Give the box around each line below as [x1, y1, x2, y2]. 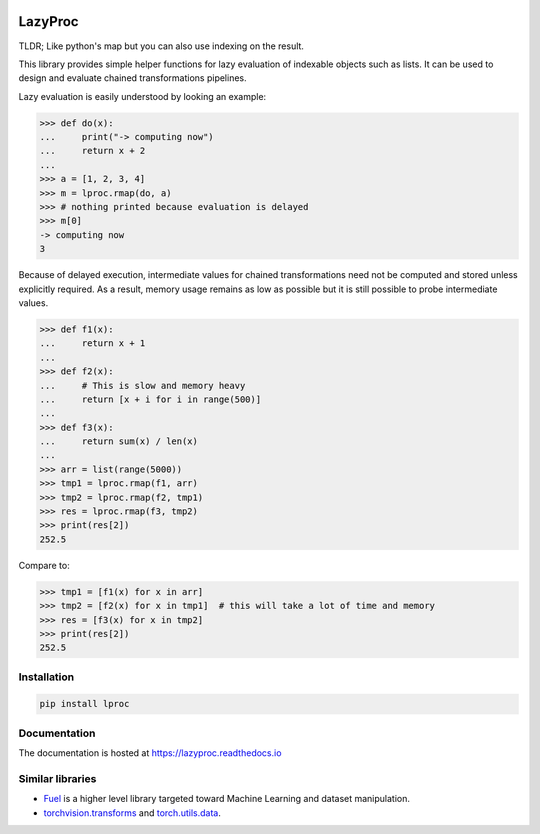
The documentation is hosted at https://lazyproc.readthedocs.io [18, 747, 282, 759]
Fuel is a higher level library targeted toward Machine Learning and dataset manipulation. [43, 793, 410, 805]
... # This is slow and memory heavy [39, 380, 246, 391]
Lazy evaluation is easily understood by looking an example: [18, 90, 267, 102]
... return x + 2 [39, 145, 146, 157]
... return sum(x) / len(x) [39, 436, 199, 447]
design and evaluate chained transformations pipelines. [18, 72, 247, 84]
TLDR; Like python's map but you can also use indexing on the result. [18, 40, 305, 52]
